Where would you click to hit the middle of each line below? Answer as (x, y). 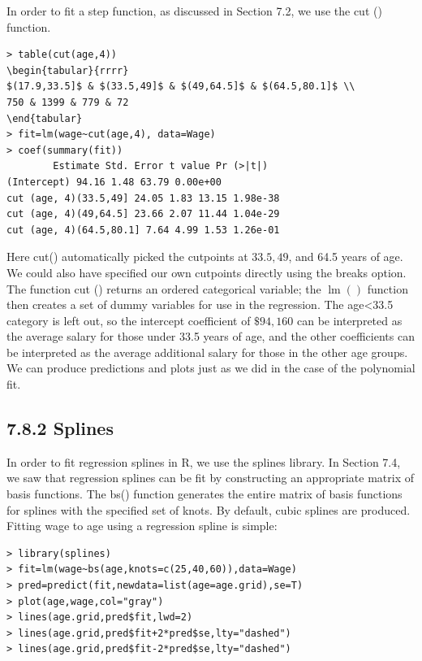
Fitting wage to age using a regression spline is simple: (142, 526)
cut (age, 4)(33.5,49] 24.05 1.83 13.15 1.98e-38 (143, 198)
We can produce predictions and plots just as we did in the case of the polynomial (211, 368)
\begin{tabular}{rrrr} (68, 70)
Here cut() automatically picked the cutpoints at (127, 257)
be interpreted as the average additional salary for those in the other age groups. (207, 352)
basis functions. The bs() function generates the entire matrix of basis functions (205, 494)
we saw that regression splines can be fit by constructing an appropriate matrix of (210, 478)
